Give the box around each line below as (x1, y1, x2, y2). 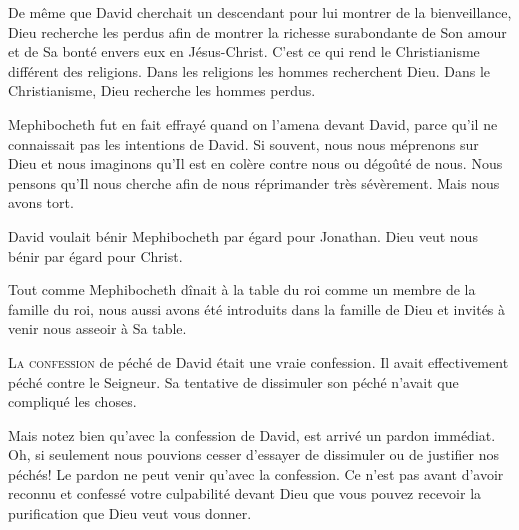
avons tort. (8, 192, 74, 213)
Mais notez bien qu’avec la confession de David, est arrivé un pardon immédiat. (8, 424, 496, 445)
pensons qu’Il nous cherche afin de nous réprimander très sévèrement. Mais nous (8, 172, 500, 193)
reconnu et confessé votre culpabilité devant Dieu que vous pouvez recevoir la (8, 483, 482, 504)
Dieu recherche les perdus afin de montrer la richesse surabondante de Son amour (8, 21, 507, 42)
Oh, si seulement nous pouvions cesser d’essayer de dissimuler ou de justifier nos (8, 444, 500, 465)
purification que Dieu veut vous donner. (8, 503, 252, 524)
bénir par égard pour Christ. (8, 245, 183, 266)
